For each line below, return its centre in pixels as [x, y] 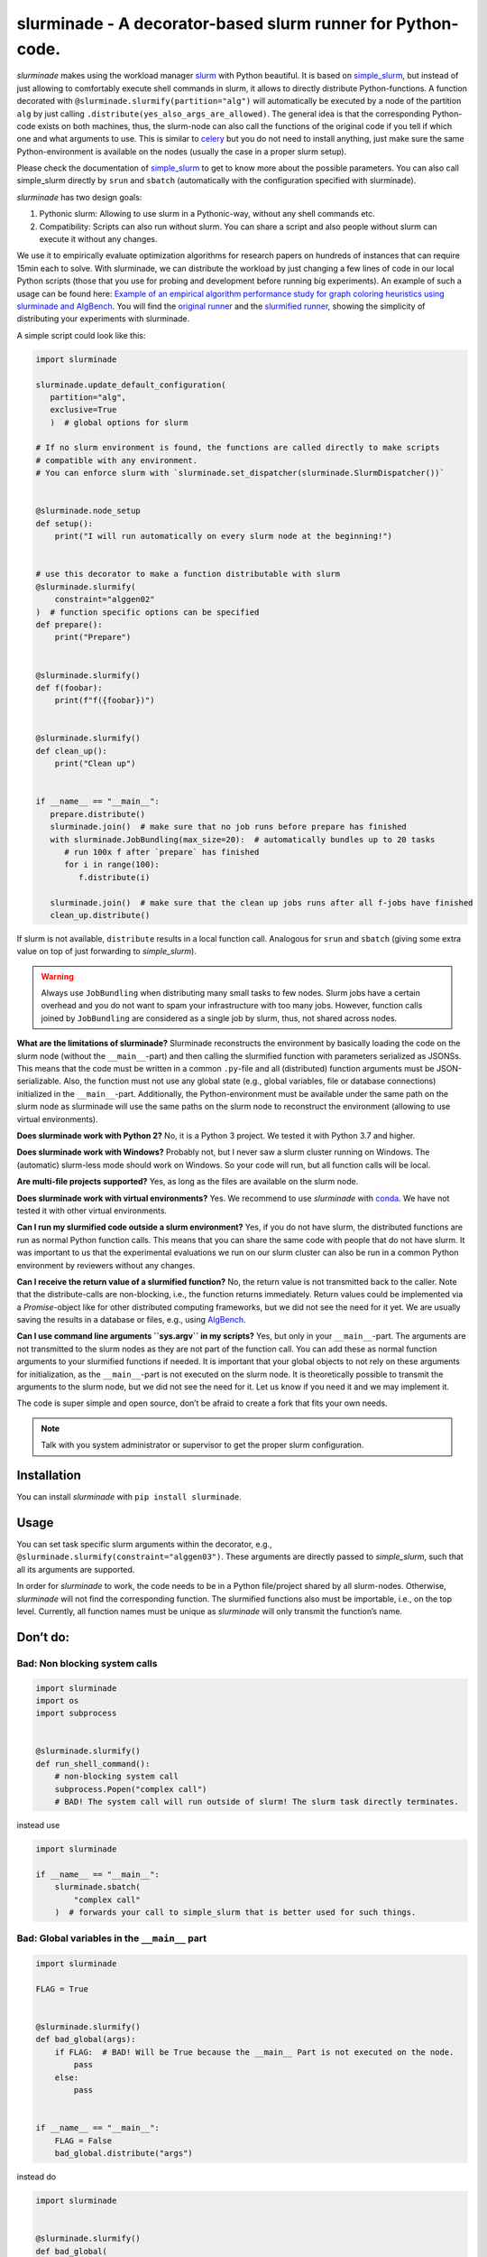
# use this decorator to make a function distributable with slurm [188, 574]
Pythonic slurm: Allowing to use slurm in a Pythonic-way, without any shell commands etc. [207, 214]
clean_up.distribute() [100, 915]
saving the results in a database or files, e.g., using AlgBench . [131, 1320]
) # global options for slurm [119, 423]
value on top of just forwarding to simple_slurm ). [107, 952]
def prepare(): [69, 624]
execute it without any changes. [98, 239]
